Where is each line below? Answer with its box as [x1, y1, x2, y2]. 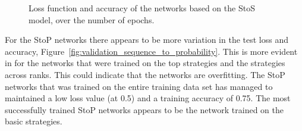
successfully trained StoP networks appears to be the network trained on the [5, 103, 284, 116]
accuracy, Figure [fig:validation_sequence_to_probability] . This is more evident [5, 45, 298, 57]
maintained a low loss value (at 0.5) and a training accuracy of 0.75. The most [5, 92, 291, 104]
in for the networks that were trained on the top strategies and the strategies [5, 57, 285, 69]
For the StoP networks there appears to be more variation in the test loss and [5, 33, 288, 46]
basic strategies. [5, 115, 62, 127]
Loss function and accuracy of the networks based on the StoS [29, 2, 255, 14]
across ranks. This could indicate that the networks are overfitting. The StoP [5, 68, 285, 80]
